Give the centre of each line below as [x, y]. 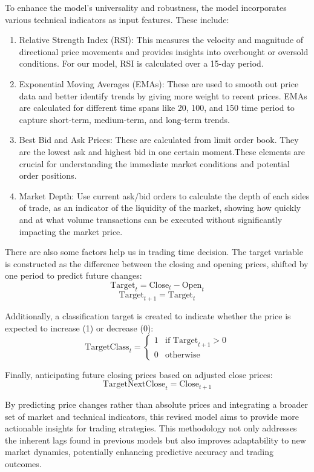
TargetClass [107, 347]
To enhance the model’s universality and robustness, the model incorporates [146, 7]
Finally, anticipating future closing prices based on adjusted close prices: [139, 374]
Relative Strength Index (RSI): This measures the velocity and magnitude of [161, 40]
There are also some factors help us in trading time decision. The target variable [154, 252]
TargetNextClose [134, 384]
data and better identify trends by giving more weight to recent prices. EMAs [163, 95]
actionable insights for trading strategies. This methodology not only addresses [151, 428]
